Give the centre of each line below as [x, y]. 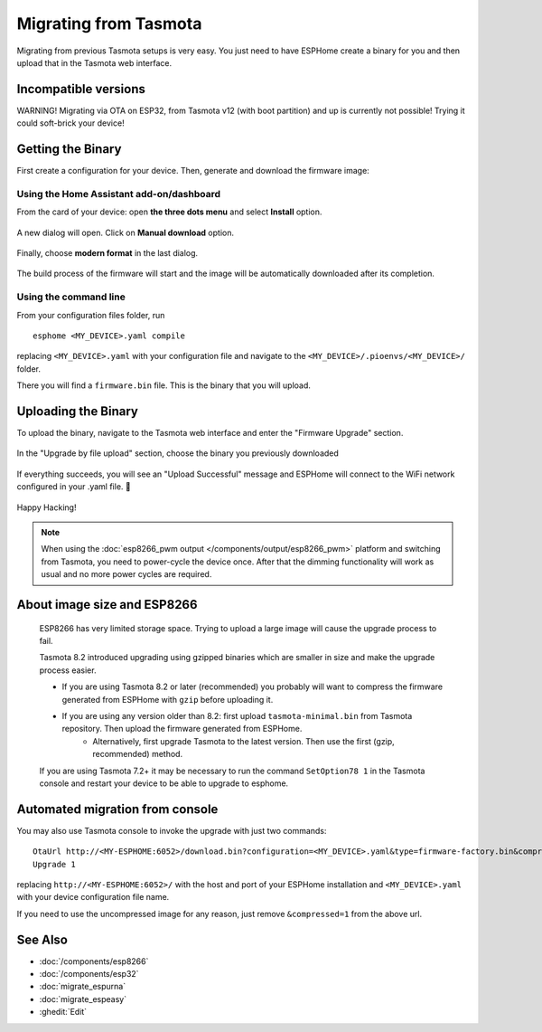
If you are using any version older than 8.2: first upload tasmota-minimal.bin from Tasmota [237, 715]
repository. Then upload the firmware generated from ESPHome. [182, 729]
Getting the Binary [69, 149]
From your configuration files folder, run [91, 315]
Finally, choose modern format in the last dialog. [107, 253]
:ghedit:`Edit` [63, 1012]
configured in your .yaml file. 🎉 [74, 487]
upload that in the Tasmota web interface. [94, 62]
